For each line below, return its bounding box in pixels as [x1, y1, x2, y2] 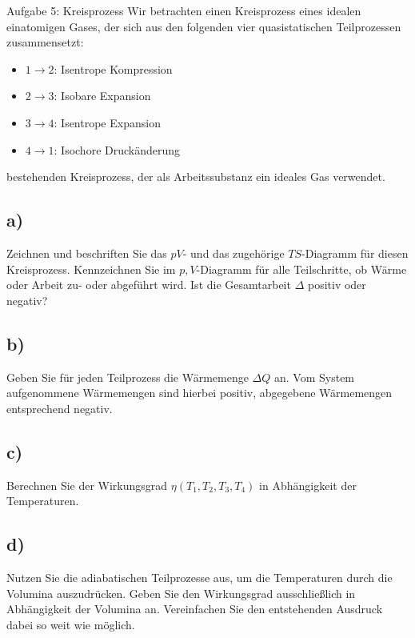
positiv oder [307, 276, 366, 293]
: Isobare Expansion [54, 87, 151, 104]
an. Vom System [273, 368, 355, 385]
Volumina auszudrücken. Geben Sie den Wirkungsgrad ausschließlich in [6, 584, 356, 601]
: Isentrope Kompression [54, 60, 173, 77]
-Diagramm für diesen [301, 244, 409, 261]
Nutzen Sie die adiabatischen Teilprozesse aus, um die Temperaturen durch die [6, 568, 393, 585]
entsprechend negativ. [6, 399, 113, 416]
